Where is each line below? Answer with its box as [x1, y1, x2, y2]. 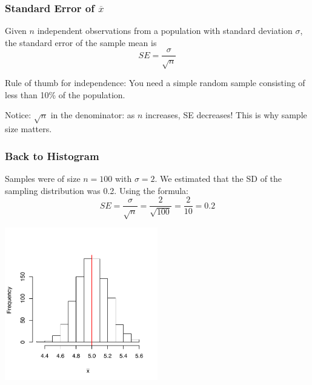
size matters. [5, 122, 52, 135]
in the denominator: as [50, 109, 135, 121]
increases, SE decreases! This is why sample [145, 109, 307, 121]
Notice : [5, 109, 32, 121]
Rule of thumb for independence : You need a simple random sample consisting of [5, 76, 305, 89]
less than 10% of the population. [5, 88, 125, 101]
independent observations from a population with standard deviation [37, 24, 293, 37]
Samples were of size [5, 172, 81, 184]
